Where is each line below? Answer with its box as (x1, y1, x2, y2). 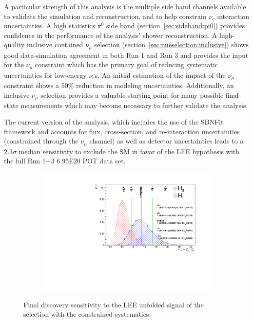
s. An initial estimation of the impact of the (95, 70, 226, 80)
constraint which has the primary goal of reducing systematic (35, 59, 218, 70)
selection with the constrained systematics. (23, 309, 151, 319)
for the (4, 59, 24, 70)
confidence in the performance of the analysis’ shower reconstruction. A (4, 30, 217, 40)
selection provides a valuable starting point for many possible (40, 89, 224, 100)
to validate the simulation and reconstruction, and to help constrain (4, 11, 207, 21)
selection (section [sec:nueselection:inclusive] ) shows (94, 39, 249, 50)
